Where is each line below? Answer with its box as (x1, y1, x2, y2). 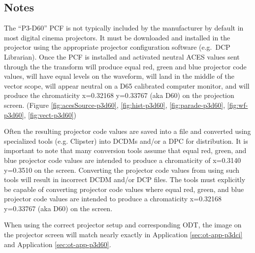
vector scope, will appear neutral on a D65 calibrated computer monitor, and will (4, 80, 250, 91)
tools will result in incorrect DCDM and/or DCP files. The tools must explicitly (4, 174, 246, 185)
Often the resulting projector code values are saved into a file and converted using (4, 126, 251, 136)
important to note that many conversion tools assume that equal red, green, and (4, 145, 247, 156)
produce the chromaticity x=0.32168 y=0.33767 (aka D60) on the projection (4, 90, 234, 100)
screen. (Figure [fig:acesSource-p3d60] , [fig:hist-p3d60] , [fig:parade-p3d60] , (4, 99, 225, 110)
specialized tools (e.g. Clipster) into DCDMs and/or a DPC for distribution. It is (4, 135, 248, 146)
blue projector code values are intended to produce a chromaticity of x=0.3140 (4, 155, 241, 165)
